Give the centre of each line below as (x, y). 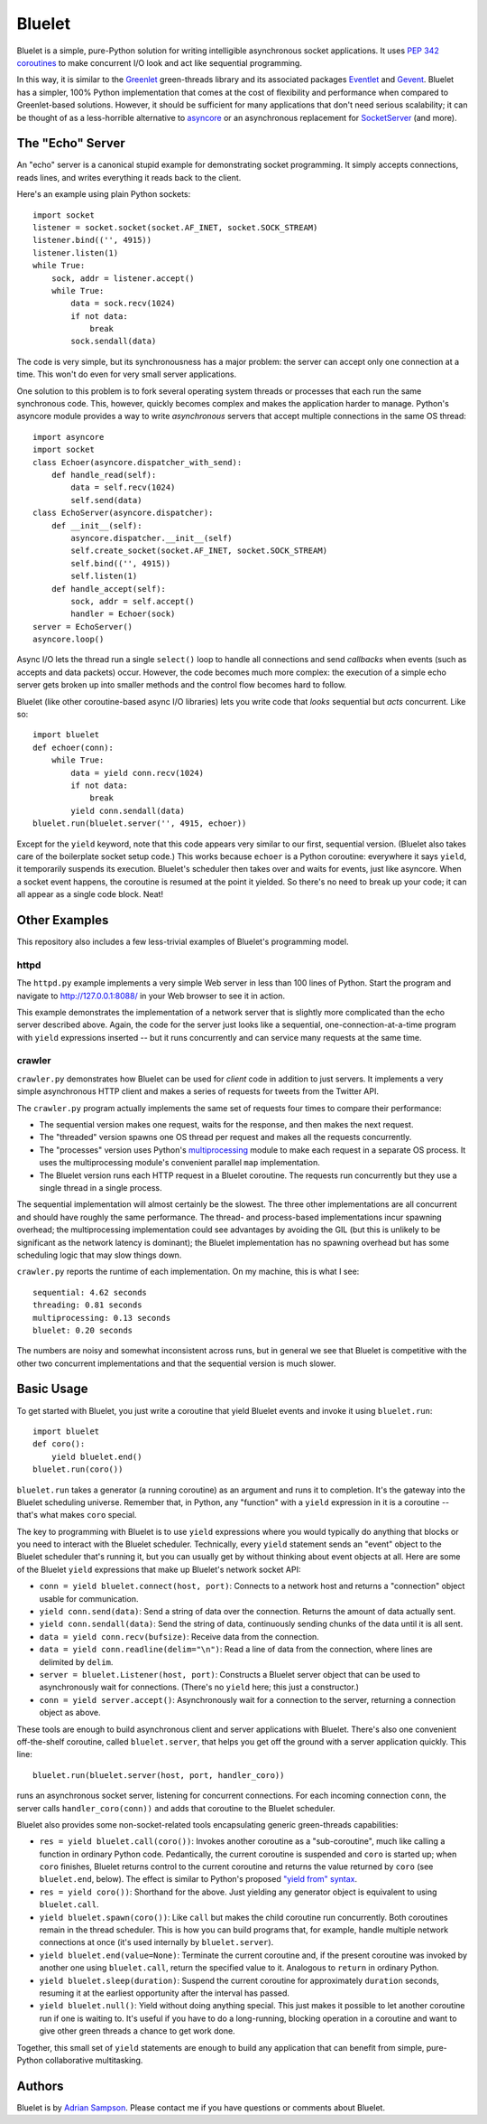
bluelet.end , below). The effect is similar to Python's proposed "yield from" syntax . (198, 1879)
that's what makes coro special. (77, 1515)
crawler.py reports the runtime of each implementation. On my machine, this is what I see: (188, 1272)
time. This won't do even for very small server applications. (127, 374)
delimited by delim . (76, 1661)
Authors (40, 2086)
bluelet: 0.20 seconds (83, 1330)
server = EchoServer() (83, 627)
